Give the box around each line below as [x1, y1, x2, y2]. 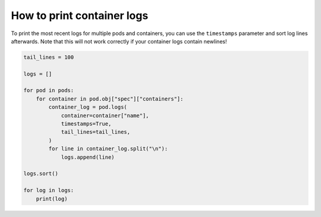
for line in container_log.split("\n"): [48, 146, 168, 152]
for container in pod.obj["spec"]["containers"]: [36, 95, 184, 102]
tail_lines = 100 [23, 54, 74, 61]
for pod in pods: [23, 87, 74, 94]
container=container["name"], [61, 112, 149, 119]
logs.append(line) [61, 153, 115, 161]
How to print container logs [11, 9, 149, 22]
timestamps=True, [61, 121, 112, 127]
